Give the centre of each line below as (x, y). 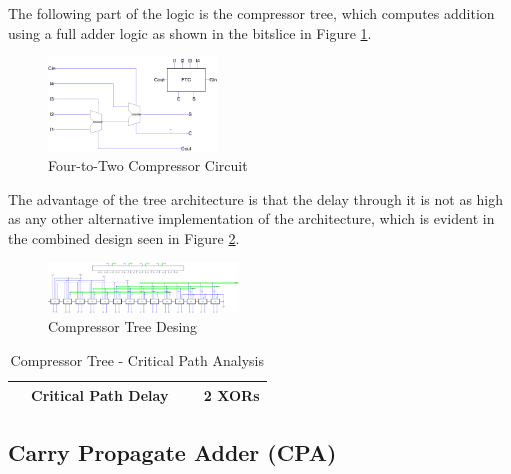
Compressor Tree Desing (123, 326)
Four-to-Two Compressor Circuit (148, 165)
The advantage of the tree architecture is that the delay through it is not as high (256, 198)
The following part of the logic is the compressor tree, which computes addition (251, 13)
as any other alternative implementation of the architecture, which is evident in (251, 218)
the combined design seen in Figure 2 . (124, 237)
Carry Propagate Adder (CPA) (172, 452)
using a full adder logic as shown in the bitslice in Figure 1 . (190, 32)
